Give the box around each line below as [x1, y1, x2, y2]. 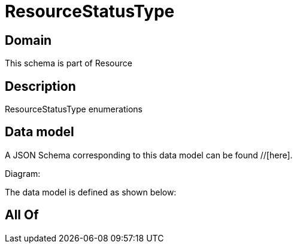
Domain [5, 32, 52, 48]
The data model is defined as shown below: [5, 186, 177, 197]
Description [5, 78, 76, 94]
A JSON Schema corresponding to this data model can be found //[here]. [5, 149, 293, 160]
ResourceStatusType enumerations [5, 104, 143, 115]
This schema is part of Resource [5, 58, 132, 69]
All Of [5, 207, 39, 223]
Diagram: [5, 168, 41, 179]
